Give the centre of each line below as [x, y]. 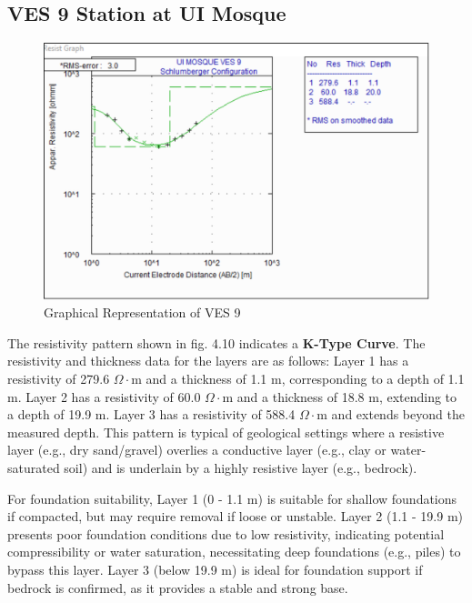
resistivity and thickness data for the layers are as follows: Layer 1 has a [208, 361]
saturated [34, 467]
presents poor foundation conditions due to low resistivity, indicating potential [226, 533]
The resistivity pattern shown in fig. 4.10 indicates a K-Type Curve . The [216, 342]
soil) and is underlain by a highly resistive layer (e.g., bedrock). [241, 467]
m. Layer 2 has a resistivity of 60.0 [104, 396]
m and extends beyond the [391, 414]
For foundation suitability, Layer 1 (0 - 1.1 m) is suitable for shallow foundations [232, 498]
